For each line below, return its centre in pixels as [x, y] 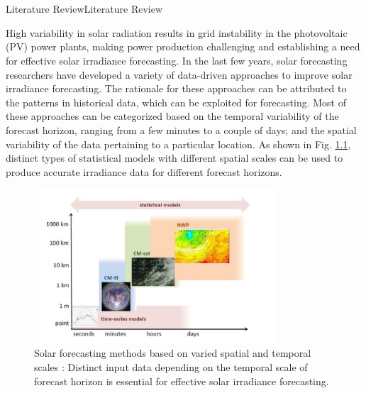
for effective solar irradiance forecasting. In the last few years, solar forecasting [177, 60]
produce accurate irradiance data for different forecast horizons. [144, 171]
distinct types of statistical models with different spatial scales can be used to [174, 158]
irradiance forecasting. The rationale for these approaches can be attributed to [176, 88]
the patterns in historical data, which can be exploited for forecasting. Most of [176, 102]
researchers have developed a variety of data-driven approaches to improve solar [179, 74]
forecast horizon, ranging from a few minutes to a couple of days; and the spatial [181, 129]
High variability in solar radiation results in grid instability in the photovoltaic [177, 32]
